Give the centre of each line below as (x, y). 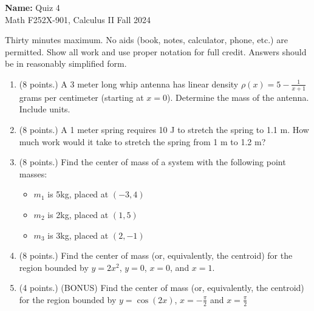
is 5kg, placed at (78, 194)
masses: (33, 173)
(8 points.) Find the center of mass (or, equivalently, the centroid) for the (156, 255)
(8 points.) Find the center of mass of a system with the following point (152, 162)
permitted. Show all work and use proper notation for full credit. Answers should (156, 51)
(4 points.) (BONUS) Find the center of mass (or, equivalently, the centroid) (162, 288)
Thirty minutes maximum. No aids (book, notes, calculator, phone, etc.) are (146, 40)
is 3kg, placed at (78, 235)
